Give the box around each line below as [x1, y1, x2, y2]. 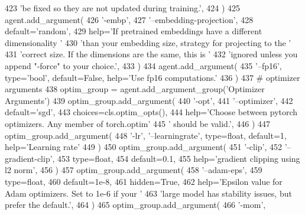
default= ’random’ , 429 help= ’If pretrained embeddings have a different [5, 25, 262, 37]
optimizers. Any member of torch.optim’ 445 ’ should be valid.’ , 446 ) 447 [5, 117, 271, 129]
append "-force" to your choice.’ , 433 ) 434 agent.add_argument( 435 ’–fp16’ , [5, 59, 282, 71]
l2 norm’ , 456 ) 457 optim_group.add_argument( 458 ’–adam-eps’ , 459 [5, 164, 262, 176]
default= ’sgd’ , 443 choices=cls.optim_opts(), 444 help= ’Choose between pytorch [5, 106, 298, 118]
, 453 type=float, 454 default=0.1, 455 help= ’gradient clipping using [52, 152, 300, 164]
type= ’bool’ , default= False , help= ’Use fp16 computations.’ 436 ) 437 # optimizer [5, 71, 300, 83]
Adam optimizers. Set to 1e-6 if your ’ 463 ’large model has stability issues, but [5, 187, 292, 199]
